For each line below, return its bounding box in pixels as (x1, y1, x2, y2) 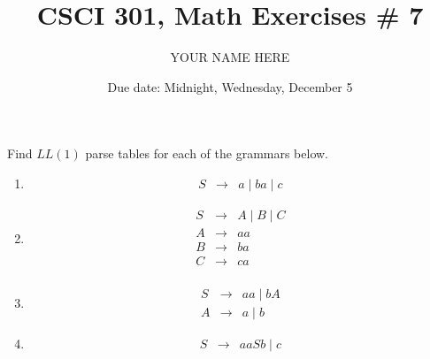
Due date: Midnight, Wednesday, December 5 (107, 77, 353, 95)
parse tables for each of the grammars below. (85, 144, 329, 163)
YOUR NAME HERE (170, 48, 290, 66)
